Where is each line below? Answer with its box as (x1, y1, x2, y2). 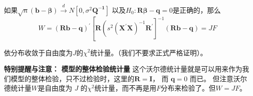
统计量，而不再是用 (94, 83, 156, 93)
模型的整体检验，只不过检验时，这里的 (10, 73, 134, 83)
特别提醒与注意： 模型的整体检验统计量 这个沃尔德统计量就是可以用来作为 (4, 64, 243, 74)
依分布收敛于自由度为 (4, 47, 73, 57)
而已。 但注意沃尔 (190, 73, 247, 83)
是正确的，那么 (173, 4, 221, 15)
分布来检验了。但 (160, 83, 216, 93)
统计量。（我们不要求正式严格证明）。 (90, 47, 207, 57)
